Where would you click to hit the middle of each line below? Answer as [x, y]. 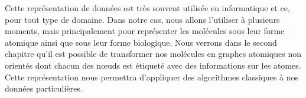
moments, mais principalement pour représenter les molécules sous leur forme [145, 31]
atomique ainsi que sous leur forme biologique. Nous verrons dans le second [141, 42]
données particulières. [44, 88]
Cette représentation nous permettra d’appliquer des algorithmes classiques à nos [152, 77]
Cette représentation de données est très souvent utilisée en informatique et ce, [147, 8]
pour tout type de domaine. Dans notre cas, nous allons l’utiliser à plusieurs [142, 19]
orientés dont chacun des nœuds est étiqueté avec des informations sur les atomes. [153, 65]
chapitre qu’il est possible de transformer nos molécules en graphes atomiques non [153, 54]
